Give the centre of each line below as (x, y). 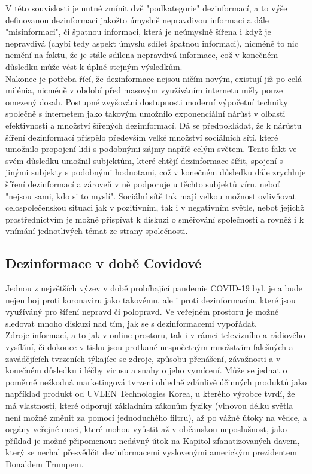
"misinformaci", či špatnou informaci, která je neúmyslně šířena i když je (138, 31)
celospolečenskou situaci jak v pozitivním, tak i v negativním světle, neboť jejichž (155, 207)
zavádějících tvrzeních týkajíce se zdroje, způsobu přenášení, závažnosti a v (143, 358)
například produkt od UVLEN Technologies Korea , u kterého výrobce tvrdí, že (150, 394)
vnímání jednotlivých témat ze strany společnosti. (97, 231)
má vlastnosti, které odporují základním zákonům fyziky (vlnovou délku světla (149, 405)
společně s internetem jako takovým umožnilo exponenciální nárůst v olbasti (146, 113)
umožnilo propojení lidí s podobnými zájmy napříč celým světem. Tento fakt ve (151, 149)
